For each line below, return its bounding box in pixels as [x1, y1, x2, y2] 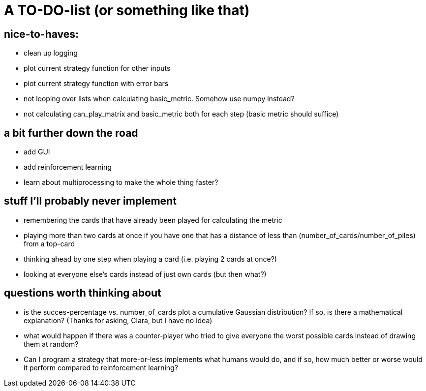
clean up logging [24, 49, 78, 58]
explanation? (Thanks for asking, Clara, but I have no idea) [24, 316, 213, 325]
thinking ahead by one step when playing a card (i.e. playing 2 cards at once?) [24, 254, 277, 263]
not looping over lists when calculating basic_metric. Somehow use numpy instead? [24, 94, 295, 103]
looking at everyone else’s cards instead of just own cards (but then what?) [24, 270, 267, 278]
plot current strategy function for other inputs [24, 64, 171, 73]
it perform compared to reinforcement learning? [24, 363, 178, 372]
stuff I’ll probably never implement [4, 195, 177, 208]
